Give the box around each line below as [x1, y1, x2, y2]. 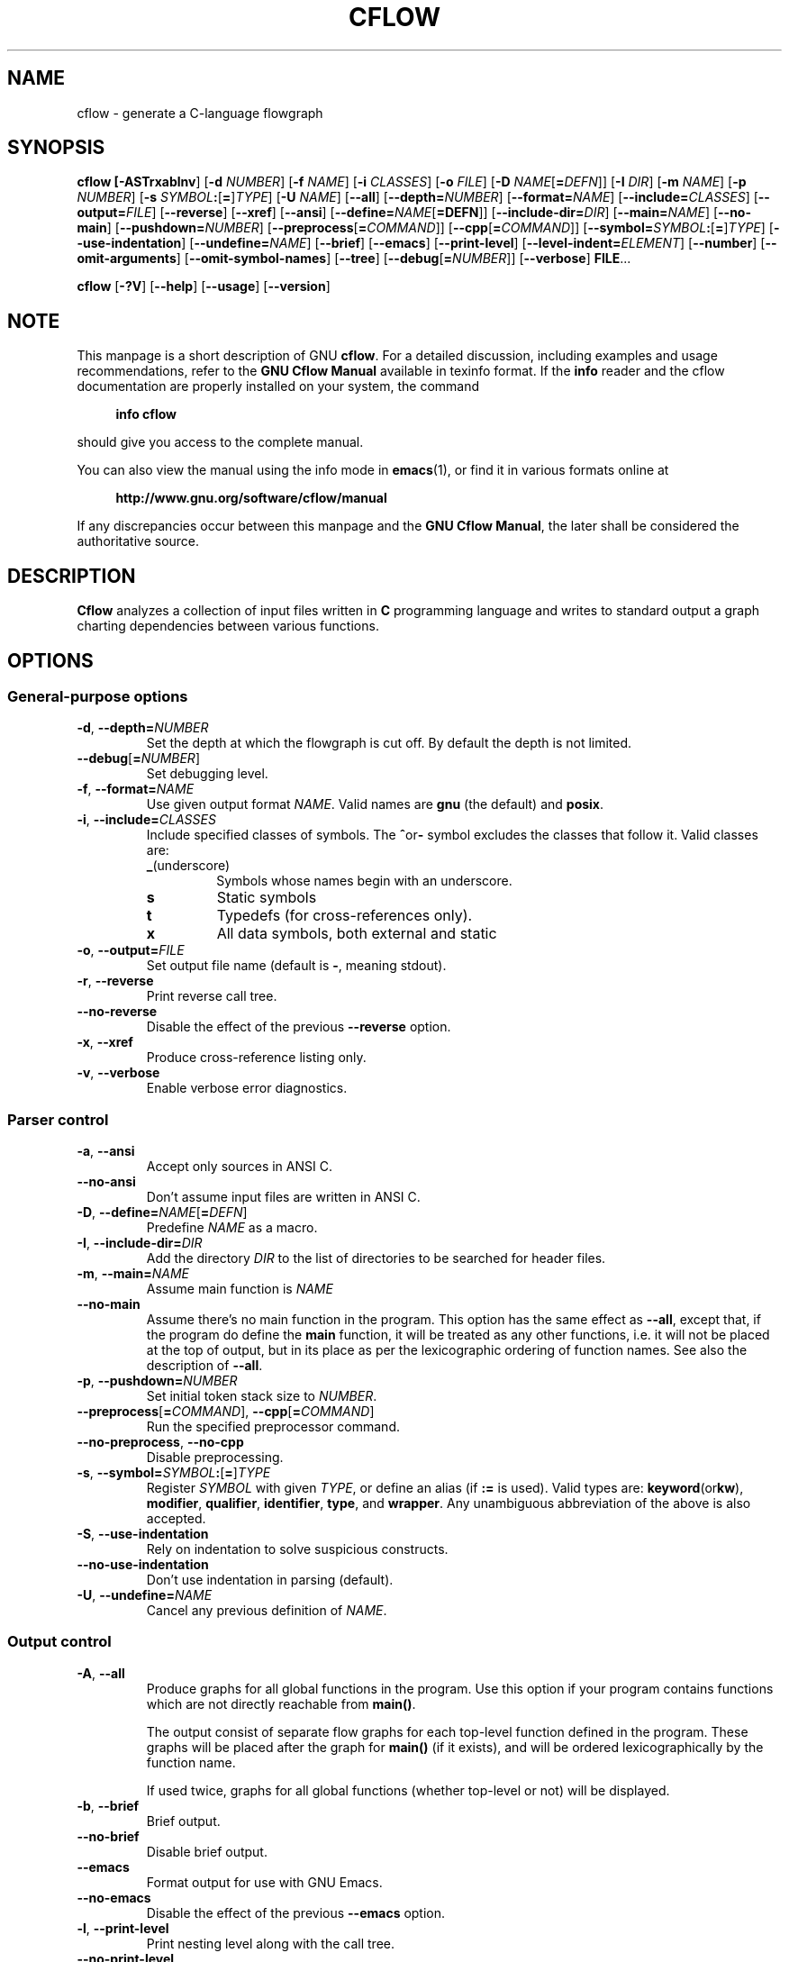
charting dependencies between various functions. [77, 618, 379, 634]
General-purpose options [7, 686, 188, 705]
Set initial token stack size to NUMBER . [146, 1388, 377, 1404]
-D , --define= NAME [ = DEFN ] [77, 1204, 248, 1221]
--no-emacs [77, 1889, 151, 1905]
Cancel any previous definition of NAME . [146, 1603, 387, 1619]
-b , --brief [77, 1797, 140, 1813]
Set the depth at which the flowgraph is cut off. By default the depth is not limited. [146, 735, 632, 751]
